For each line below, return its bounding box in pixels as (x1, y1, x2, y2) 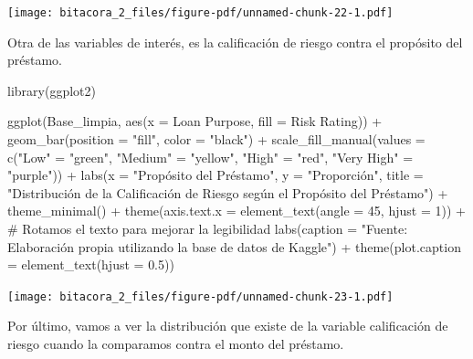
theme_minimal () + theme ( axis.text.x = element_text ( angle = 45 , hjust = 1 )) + (7, 201, 466, 220)
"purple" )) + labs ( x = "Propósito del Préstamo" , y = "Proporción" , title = (7, 165, 424, 185)
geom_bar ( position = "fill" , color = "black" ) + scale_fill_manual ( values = (7, 130, 426, 149)
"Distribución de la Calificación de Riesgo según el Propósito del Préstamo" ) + (7, 183, 448, 202)
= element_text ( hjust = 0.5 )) (7, 255, 174, 274)
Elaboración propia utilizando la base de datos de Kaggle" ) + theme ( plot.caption (7, 237, 461, 256)
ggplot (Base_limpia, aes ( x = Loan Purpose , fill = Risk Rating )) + (7, 111, 383, 131)
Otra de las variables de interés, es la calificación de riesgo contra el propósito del (7, 32, 463, 51)
